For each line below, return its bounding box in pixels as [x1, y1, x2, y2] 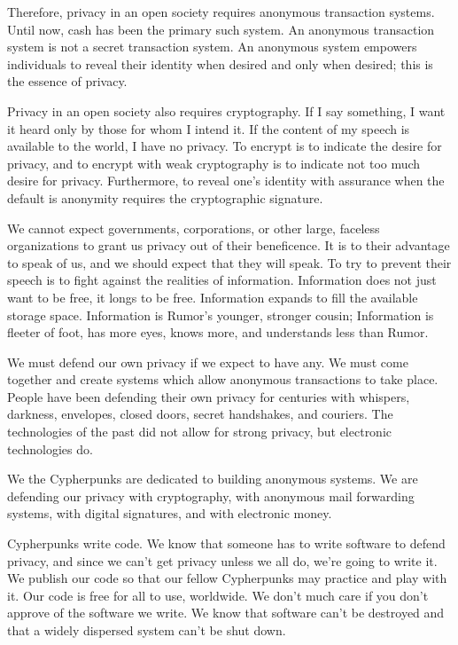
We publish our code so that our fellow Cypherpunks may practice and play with [7, 569, 447, 587]
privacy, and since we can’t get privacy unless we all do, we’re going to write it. [7, 551, 438, 570]
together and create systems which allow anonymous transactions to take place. [7, 370, 439, 389]
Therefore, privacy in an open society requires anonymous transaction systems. [7, 3, 435, 20]
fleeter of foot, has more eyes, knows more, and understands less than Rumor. [7, 323, 429, 342]
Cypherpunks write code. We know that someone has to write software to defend [7, 534, 446, 553]
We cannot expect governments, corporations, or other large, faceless [7, 218, 380, 237]
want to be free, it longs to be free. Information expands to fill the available [7, 287, 418, 306]
